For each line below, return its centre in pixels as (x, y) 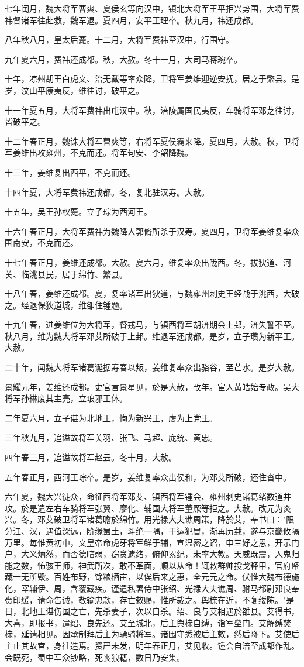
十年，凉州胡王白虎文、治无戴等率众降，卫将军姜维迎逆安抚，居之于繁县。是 (152, 79)
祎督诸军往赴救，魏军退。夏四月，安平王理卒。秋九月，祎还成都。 (132, 20)
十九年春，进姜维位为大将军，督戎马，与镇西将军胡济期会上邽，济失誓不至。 (152, 324)
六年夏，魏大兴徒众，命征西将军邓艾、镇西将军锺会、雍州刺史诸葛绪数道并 (148, 496)
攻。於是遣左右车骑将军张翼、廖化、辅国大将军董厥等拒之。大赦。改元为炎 (148, 508)
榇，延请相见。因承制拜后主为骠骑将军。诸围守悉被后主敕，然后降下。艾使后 (152, 634)
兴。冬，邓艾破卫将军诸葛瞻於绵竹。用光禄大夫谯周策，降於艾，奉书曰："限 (150, 519)
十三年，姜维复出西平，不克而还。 (70, 172)
